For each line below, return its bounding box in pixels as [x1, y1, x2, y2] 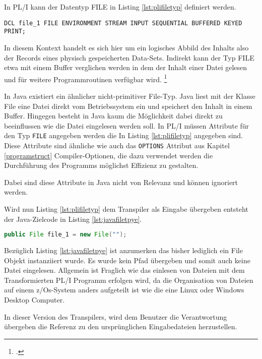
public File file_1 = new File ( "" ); [4, 231, 127, 238]
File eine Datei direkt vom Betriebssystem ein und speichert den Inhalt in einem [4, 100, 252, 111]
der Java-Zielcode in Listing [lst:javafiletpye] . [4, 213, 142, 224]
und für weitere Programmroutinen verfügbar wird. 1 [4, 72, 167, 84]
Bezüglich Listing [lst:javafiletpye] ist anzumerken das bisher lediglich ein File [4, 245, 243, 256]
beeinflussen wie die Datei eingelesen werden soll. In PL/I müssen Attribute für [4, 120, 249, 131]
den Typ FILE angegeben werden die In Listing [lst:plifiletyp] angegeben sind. [4, 130, 243, 141]
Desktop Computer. [4, 294, 65, 305]
